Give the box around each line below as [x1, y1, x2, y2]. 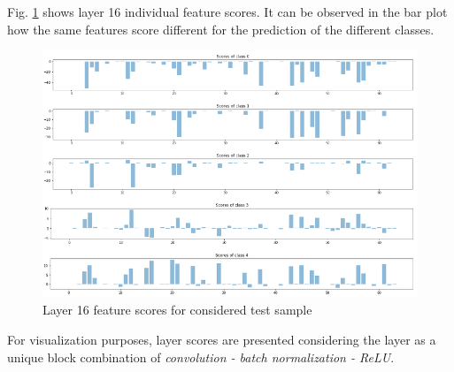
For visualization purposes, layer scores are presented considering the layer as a [7, 330, 436, 348]
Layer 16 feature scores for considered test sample [42, 300, 312, 319]
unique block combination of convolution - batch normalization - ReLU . [7, 347, 395, 366]
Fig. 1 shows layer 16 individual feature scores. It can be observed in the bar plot [7, 3, 448, 20]
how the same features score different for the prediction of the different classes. [7, 19, 435, 38]
